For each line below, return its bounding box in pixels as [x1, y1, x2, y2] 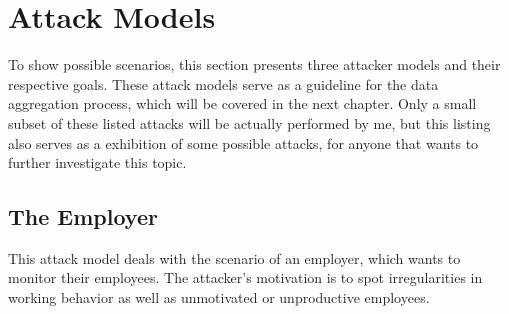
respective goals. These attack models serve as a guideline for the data [8, 73, 439, 94]
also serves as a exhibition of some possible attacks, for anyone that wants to [8, 132, 479, 153]
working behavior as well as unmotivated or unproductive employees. [8, 287, 430, 308]
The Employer [8, 201, 158, 232]
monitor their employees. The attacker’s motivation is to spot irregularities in [8, 267, 483, 288]
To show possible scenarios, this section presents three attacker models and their [8, 54, 501, 75]
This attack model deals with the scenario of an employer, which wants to [8, 247, 461, 268]
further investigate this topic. [8, 152, 187, 173]
